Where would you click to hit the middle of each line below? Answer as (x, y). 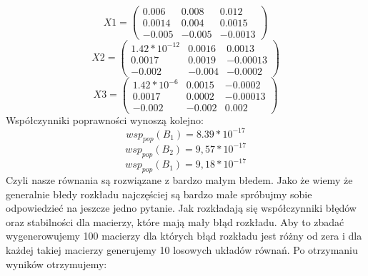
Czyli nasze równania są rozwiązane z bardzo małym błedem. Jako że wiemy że (179, 179)
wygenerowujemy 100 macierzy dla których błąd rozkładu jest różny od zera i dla (184, 236)
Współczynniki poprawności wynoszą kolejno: (105, 120)
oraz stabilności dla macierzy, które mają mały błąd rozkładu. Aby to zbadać (175, 221)
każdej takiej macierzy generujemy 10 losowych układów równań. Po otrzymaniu (182, 249)
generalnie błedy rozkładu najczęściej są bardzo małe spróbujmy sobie (159, 194)
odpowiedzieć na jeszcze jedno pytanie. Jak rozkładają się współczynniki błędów (181, 208)
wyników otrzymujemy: (56, 264)
